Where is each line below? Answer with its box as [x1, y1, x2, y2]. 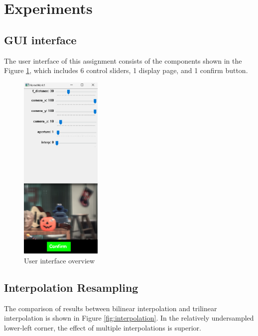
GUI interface [4, 32, 77, 47]
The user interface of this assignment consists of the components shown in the [4, 55, 242, 66]
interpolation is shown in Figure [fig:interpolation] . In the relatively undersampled [4, 313, 254, 323]
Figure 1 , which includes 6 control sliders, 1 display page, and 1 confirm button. [4, 65, 248, 76]
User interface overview [24, 255, 95, 265]
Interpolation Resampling [4, 279, 138, 295]
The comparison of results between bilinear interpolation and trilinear [4, 303, 217, 313]
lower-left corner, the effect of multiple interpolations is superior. [4, 322, 201, 333]
